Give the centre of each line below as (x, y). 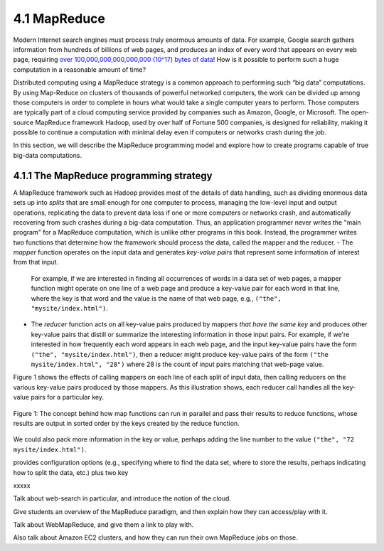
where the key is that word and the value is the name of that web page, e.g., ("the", (156, 298)
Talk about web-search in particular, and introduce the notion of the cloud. (122, 498)
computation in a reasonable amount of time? (79, 69)
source (23, 122)
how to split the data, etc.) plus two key (71, 472)
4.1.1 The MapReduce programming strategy (113, 175)
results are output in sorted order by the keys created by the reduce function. (126, 423)
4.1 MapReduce (59, 18)
